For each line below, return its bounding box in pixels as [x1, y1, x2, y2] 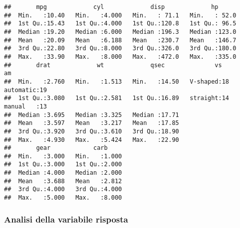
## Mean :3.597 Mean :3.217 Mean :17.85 [4, 119, 179, 127]
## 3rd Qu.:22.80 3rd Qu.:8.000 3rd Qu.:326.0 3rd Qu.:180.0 [4, 45, 237, 52]
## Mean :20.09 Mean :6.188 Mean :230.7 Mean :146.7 [4, 36, 237, 44]
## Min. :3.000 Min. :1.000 [4, 152, 122, 160]
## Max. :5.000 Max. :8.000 [4, 194, 122, 202]
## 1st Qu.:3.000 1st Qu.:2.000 [4, 161, 122, 168]
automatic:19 [4, 86, 47, 94]
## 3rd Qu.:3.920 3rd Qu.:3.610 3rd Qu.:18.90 [4, 127, 179, 135]
